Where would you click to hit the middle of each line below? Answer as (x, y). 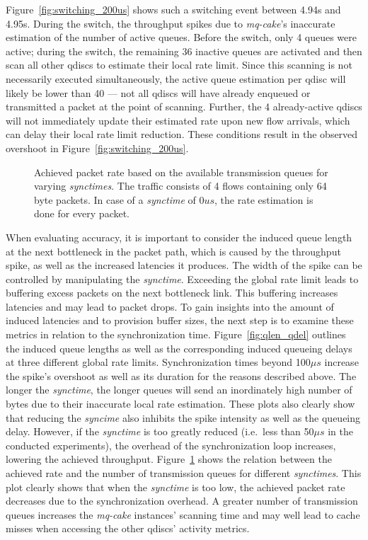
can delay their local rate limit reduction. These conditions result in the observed (182, 134)
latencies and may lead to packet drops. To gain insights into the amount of (170, 306)
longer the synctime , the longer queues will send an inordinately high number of (179, 390)
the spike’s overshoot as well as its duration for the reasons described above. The (181, 375)
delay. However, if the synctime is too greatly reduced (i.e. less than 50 (160, 431)
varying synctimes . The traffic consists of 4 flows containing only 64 (180, 186)
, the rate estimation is (264, 199)
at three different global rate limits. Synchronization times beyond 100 (158, 362)
